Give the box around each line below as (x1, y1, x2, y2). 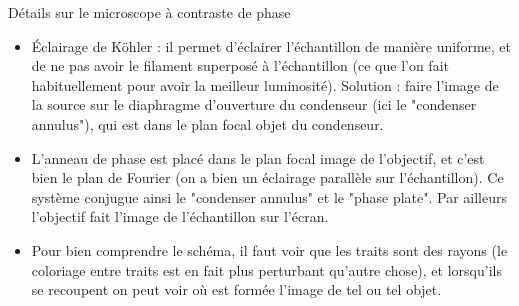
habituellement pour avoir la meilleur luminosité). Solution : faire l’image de (31, 74, 499, 95)
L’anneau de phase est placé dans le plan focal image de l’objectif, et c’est (31, 147, 485, 168)
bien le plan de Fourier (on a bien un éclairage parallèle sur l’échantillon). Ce (31, 167, 504, 188)
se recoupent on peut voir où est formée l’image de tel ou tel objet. (31, 279, 442, 300)
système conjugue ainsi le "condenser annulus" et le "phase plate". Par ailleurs (31, 186, 508, 207)
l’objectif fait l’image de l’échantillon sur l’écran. (31, 206, 329, 227)
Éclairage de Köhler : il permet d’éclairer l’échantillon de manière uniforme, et (31, 35, 511, 56)
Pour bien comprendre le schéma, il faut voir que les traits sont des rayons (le (31, 239, 508, 260)
